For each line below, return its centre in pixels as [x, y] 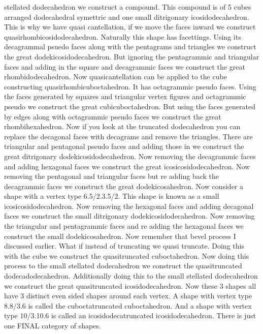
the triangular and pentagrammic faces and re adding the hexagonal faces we [124, 226]
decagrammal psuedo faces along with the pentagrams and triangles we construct [130, 47]
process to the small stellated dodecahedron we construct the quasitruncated [123, 266]
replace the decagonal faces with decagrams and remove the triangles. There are [128, 136]
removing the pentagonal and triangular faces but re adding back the [111, 176]
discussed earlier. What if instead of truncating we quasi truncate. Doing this [124, 246]
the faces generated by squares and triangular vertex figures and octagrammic [125, 96]
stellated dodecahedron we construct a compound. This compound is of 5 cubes [128, 7]
